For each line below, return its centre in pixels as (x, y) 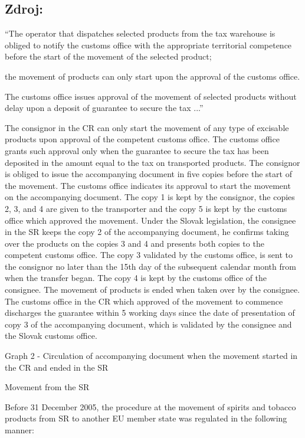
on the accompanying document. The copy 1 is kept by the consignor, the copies (150, 197)
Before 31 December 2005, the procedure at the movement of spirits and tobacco (150, 406)
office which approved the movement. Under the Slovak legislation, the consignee (150, 220)
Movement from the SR (47, 387)
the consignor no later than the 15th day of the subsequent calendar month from (150, 266)
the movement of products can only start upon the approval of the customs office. (152, 76)
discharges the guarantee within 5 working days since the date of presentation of (150, 313)
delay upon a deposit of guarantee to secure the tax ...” (104, 108)
